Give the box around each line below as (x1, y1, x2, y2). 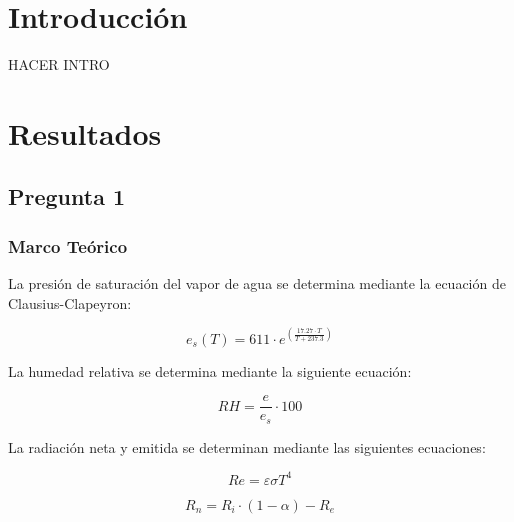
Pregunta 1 (8, 181, 126, 212)
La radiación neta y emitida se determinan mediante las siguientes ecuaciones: (8, 436, 486, 457)
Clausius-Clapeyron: (8, 292, 132, 313)
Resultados (8, 112, 162, 153)
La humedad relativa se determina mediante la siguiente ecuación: (8, 360, 412, 381)
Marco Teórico (8, 233, 128, 258)
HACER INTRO (8, 54, 110, 75)
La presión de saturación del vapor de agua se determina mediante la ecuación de (8, 273, 506, 294)
